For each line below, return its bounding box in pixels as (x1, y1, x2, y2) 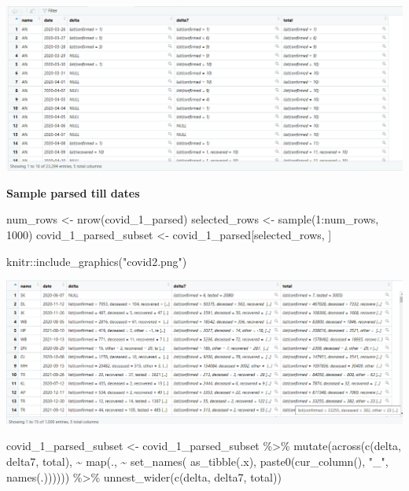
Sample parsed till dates (6, 184, 140, 201)
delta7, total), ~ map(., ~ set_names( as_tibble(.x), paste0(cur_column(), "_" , (6, 452, 389, 469)
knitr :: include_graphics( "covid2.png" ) (6, 253, 187, 269)
